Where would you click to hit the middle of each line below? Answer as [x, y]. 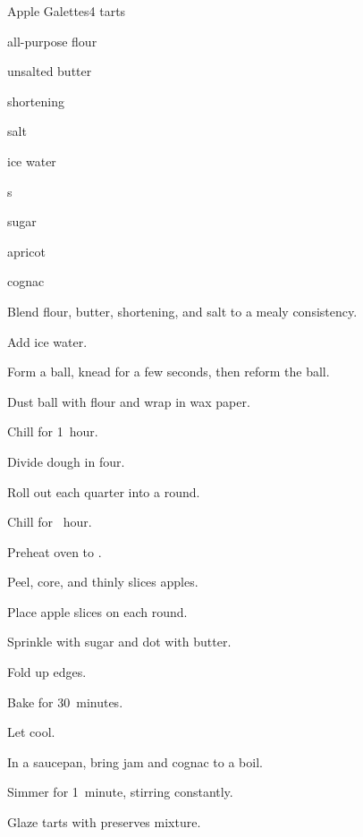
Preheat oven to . [55, 551]
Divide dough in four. [66, 461]
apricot [26, 251]
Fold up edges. [47, 672]
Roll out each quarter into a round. [104, 491]
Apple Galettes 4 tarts [67, 11]
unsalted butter [50, 71]
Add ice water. [47, 341]
